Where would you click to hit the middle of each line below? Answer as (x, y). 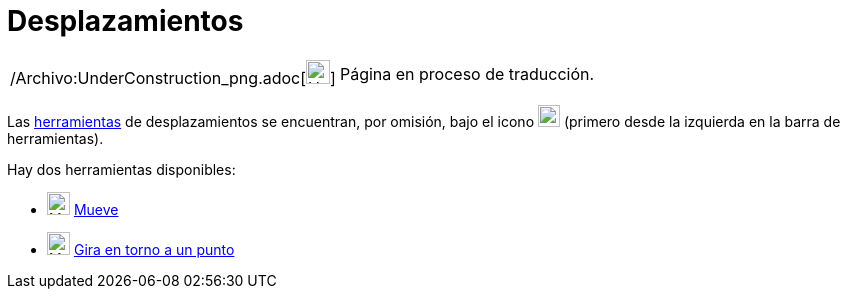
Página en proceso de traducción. (467, 73)
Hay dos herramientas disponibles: (121, 169)
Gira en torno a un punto (154, 249)
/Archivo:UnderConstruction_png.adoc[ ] (173, 77)
